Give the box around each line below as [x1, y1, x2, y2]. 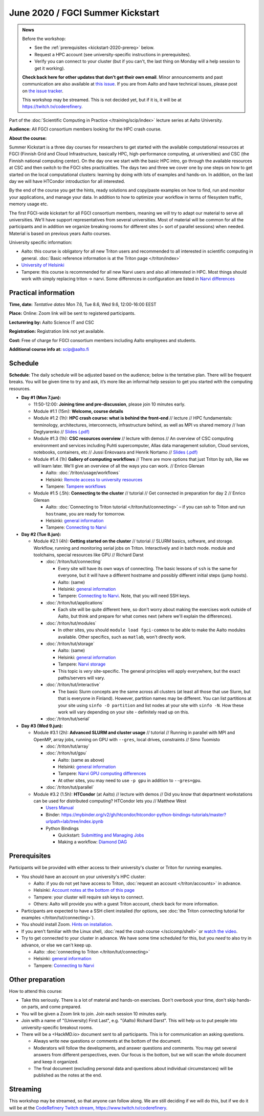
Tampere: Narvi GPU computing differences [58, 771, 146, 776]
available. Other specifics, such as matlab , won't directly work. [58, 634, 186, 640]
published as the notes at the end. [33, 1073, 102, 1078]
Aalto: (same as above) [58, 757, 105, 763]
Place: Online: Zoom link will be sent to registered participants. [9, 310, 136, 316]
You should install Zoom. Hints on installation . [21, 922, 113, 927]
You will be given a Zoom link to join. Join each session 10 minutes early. [21, 1010, 168, 1016]
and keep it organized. [33, 1058, 79, 1065]
